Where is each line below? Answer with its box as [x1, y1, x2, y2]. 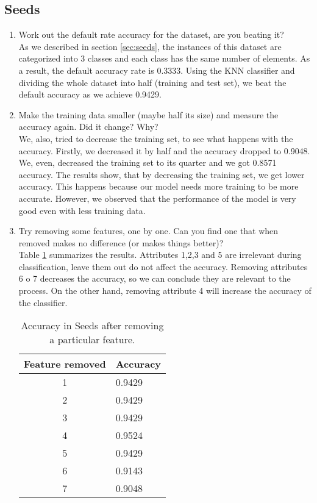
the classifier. [18, 296, 68, 309]
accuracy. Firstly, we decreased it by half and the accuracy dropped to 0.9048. [18, 144, 310, 157]
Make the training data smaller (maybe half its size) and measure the [18, 108, 279, 121]
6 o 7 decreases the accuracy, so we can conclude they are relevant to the [18, 272, 291, 285]
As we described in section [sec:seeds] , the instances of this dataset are [18, 40, 282, 52]
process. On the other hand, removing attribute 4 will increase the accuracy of [18, 284, 312, 297]
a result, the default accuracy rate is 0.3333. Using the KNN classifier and [18, 63, 295, 76]
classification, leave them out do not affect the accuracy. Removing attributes [18, 260, 308, 273]
